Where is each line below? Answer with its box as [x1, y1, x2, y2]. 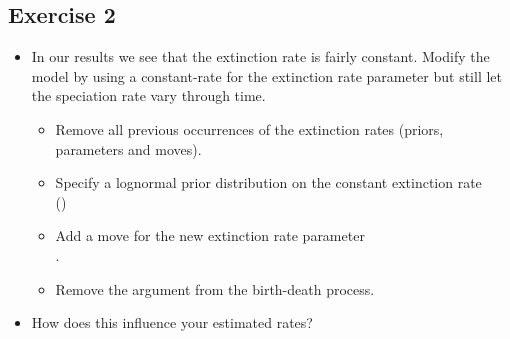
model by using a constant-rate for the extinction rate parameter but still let [31, 65, 502, 86]
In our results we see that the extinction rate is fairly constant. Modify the [31, 46, 490, 67]
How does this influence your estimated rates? [31, 312, 313, 333]
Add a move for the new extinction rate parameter [55, 225, 365, 246]
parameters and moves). [55, 138, 202, 159]
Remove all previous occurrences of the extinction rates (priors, [55, 118, 444, 139]
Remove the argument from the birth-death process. [55, 278, 375, 299]
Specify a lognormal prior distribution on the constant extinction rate [55, 172, 482, 193]
